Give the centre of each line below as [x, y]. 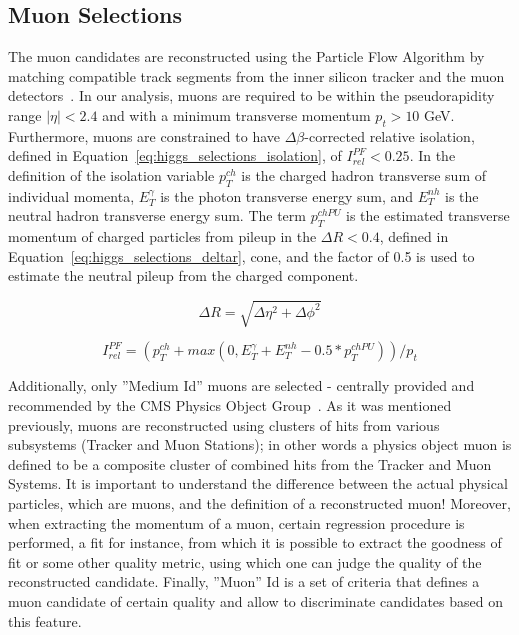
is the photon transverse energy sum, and [287, 195]
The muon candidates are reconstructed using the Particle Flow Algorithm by [246, 56]
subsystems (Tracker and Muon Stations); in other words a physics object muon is [260, 444]
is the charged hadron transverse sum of [364, 174]
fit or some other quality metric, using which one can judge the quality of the [245, 561]
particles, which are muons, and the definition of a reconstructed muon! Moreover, [259, 503]
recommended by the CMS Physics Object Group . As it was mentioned [230, 405]
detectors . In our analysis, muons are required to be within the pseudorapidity [251, 95]
